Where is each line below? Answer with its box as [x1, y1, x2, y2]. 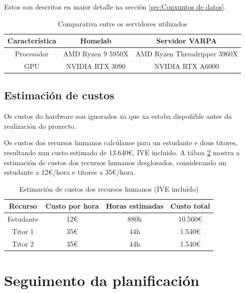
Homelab [80, 35, 112, 46]
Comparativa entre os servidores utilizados [58, 18, 188, 28]
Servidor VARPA [156, 35, 217, 46]
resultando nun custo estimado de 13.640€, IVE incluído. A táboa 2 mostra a [4, 147, 240, 157]
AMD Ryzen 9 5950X [63, 48, 128, 59]
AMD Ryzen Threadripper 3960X [135, 48, 238, 59]
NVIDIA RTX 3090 [66, 60, 126, 71]
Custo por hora [45, 201, 99, 211]
